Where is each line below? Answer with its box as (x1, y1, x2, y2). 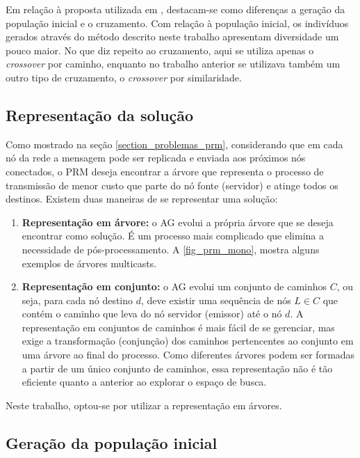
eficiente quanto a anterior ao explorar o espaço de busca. (22, 374, 267, 389)
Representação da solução (6, 104, 194, 125)
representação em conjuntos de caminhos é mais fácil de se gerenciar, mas (22, 319, 335, 334)
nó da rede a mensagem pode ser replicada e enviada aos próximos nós (6, 150, 306, 165)
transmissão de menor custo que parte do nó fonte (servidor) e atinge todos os (6, 177, 338, 192)
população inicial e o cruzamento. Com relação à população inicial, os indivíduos (6, 15, 349, 30)
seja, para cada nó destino (22, 292, 133, 307)
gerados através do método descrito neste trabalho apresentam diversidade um (6, 29, 339, 44)
